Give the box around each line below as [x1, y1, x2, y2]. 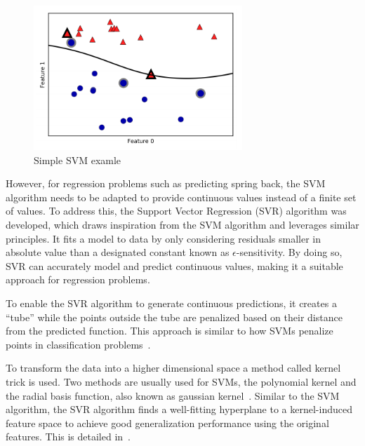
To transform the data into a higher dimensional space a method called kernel [6, 360, 341, 375]
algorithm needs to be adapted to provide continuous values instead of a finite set [6, 189, 357, 204]
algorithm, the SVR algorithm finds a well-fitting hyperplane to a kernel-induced [6, 402, 352, 417]
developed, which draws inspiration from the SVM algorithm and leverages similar [6, 217, 359, 231]
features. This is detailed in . [6, 429, 131, 444]
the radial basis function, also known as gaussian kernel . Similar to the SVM [6, 388, 340, 403]
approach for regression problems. [6, 272, 150, 287]
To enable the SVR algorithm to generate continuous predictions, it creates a [6, 295, 337, 310]
